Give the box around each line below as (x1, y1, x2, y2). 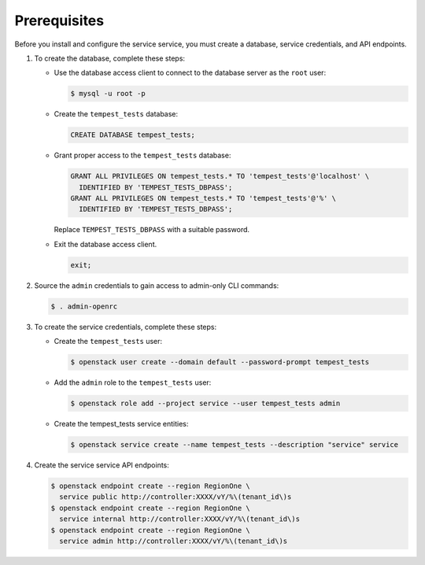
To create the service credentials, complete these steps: (34, 322, 216, 331)
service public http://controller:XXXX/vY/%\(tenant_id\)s (59, 493, 292, 501)
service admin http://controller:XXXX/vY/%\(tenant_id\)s (59, 536, 288, 545)
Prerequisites (14, 12, 105, 29)
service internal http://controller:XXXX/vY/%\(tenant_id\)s (59, 515, 301, 523)
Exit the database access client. (54, 239, 157, 249)
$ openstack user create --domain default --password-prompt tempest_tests (70, 358, 370, 367)
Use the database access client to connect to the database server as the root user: (54, 68, 327, 78)
